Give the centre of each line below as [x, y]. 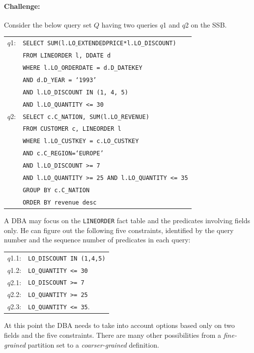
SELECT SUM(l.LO [49, 44]
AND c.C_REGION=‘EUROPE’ [63, 154]
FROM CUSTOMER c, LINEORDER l [72, 129]
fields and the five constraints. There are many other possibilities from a [113, 335]
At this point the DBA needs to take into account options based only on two [119, 325]
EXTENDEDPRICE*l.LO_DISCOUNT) [127, 44]
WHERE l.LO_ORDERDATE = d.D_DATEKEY [83, 68]
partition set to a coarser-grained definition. [93, 344]
